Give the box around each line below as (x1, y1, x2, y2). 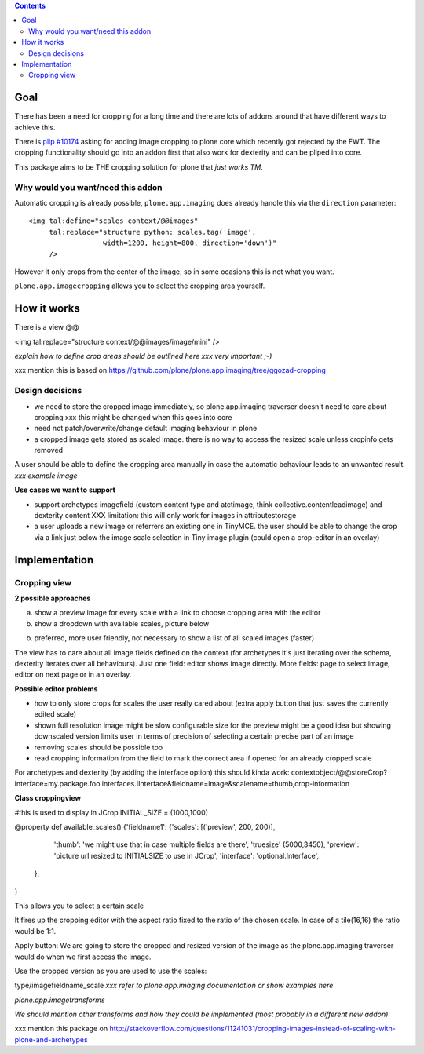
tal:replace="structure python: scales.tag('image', (49, 228, 257, 236)
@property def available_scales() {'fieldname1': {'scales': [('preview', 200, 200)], (14, 822, 276, 831)
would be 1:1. (14, 926, 57, 935)
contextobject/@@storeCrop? (291, 768, 388, 777)
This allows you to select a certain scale (14, 901, 144, 910)
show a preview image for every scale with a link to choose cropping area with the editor (34, 608, 321, 618)
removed (34, 446, 63, 455)
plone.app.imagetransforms (14, 995, 105, 1005)
